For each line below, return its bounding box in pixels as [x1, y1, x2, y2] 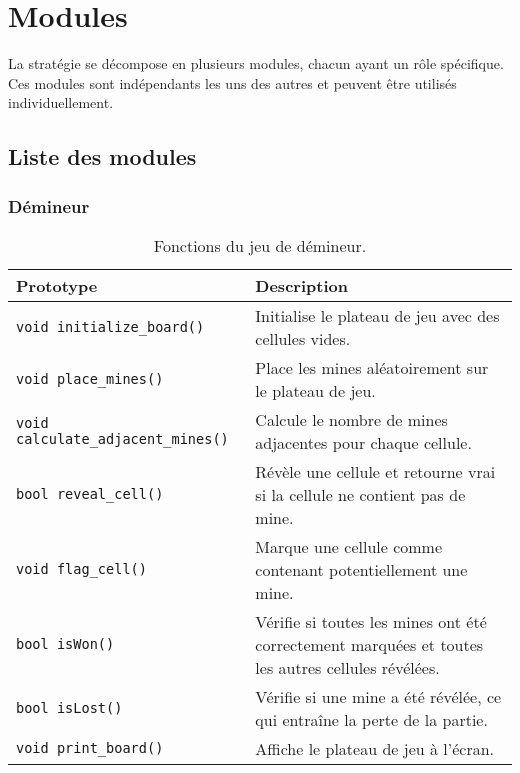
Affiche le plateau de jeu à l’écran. [255, 736, 495, 760]
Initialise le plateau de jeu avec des [255, 303, 500, 327]
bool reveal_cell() [16, 486, 164, 503]
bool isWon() [16, 636, 115, 653]
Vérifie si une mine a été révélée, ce [255, 684, 502, 708]
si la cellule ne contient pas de [255, 482, 466, 506]
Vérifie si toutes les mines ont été [255, 609, 487, 633]
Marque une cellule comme [255, 534, 443, 558]
